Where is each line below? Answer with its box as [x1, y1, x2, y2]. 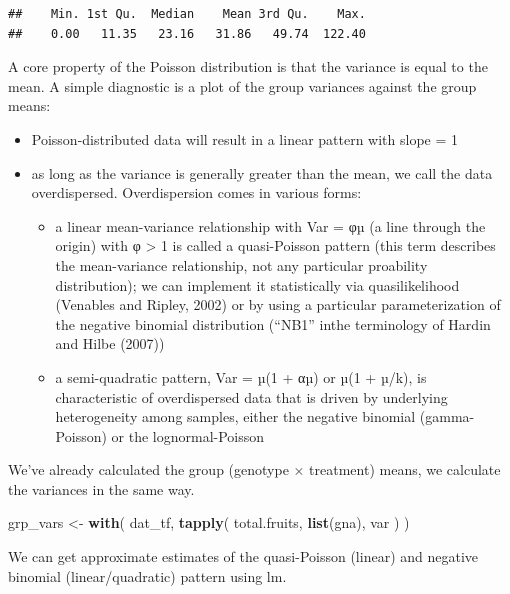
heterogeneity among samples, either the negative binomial [55, 406, 416, 427]
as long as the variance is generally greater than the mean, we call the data [31, 162, 493, 183]
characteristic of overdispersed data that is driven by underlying [55, 386, 448, 407]
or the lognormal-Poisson [111, 425, 265, 446]
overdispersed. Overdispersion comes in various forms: [31, 182, 362, 203]
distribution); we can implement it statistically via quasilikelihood [55, 274, 460, 295]
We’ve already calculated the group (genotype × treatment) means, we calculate [8, 459, 501, 480]
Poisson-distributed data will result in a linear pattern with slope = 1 [31, 128, 459, 149]
